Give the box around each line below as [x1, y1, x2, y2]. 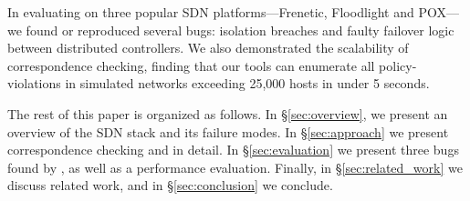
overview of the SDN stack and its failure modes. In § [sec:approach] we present [7, 122, 449, 141]
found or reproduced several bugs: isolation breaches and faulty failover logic [26, 20, 454, 39]
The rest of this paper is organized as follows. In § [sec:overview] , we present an [7, 104, 448, 123]
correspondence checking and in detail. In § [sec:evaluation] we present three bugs [7, 140, 459, 159]
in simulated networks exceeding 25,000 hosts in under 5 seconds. [65, 74, 430, 93]
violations [7, 74, 61, 93]
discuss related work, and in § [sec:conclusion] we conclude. [7, 176, 333, 195]
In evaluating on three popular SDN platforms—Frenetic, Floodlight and [7, 3, 414, 21]
